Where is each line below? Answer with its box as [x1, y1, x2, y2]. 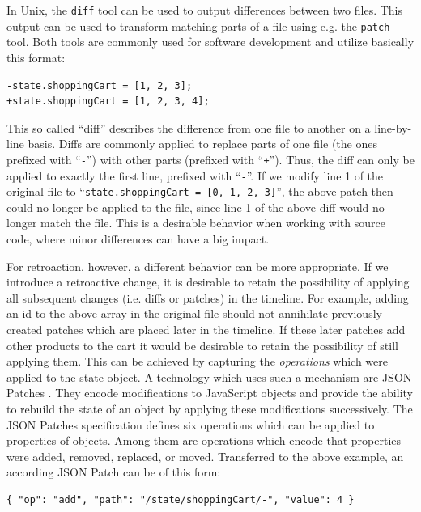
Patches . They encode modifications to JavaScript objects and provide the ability [6, 384, 413, 401]
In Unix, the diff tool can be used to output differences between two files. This [6, 2, 403, 18]
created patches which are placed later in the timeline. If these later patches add [6, 321, 406, 337]
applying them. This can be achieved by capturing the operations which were [6, 353, 388, 370]
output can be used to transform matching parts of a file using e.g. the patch [6, 17, 390, 34]
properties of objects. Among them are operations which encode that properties [6, 432, 402, 449]
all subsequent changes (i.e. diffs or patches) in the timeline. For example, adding [6, 289, 409, 306]
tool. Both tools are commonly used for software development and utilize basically [6, 33, 415, 50]
